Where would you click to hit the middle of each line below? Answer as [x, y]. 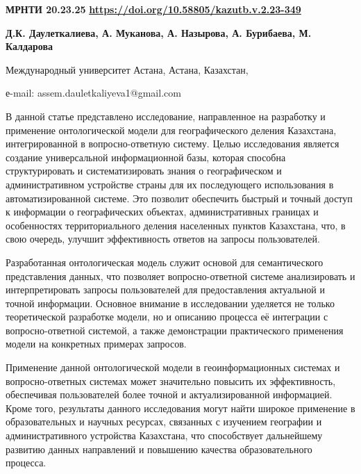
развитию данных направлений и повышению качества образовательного [159, 449]
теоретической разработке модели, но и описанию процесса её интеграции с [167, 317]
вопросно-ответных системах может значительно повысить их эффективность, [171, 381]
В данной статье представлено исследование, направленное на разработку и [166, 116]
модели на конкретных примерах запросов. [96, 344]
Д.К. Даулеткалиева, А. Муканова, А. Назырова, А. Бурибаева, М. [159, 32]
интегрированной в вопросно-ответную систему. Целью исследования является [173, 144]
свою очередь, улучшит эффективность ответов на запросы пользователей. [163, 239]
